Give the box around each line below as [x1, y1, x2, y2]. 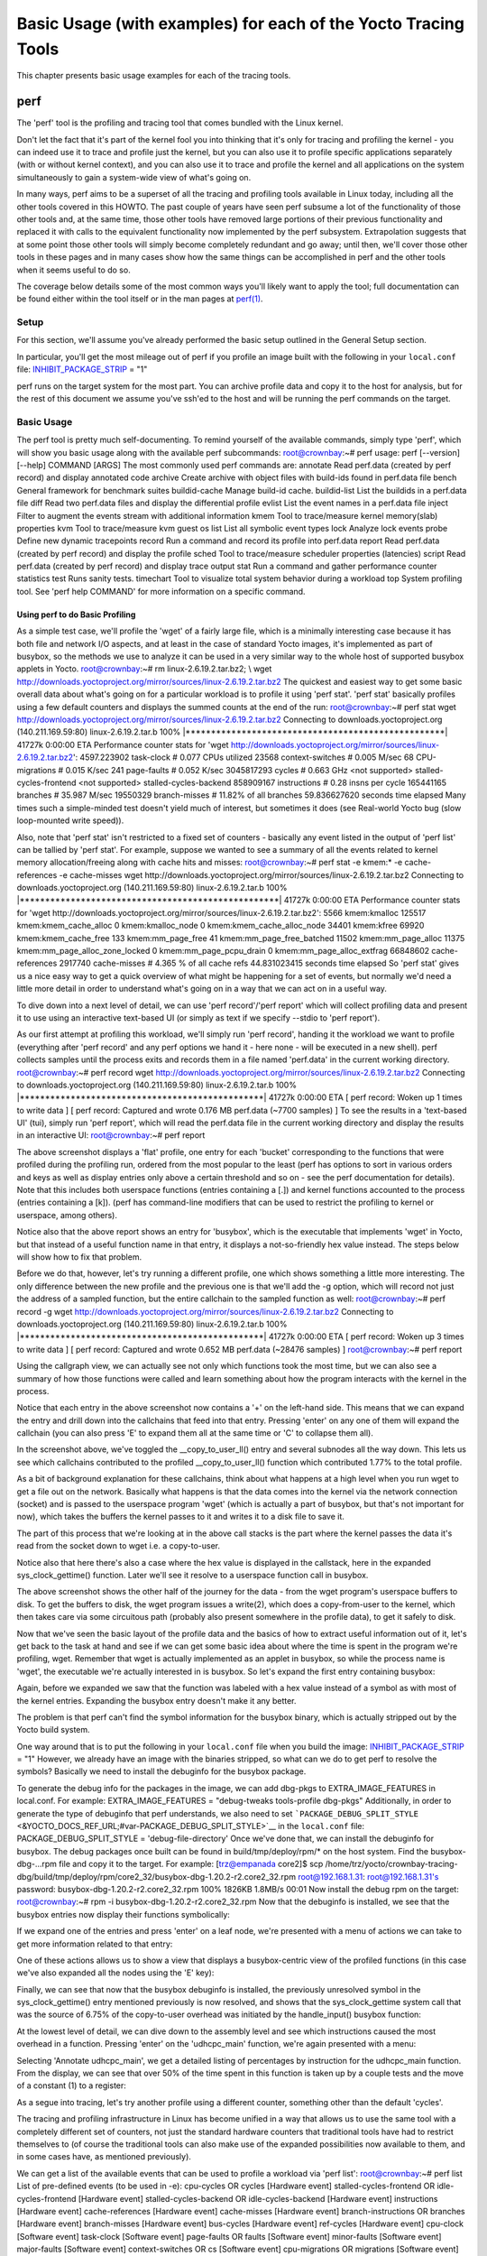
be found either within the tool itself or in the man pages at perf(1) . [16, 293, 263, 304]
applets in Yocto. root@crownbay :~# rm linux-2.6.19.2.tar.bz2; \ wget [16, 663, 272, 674]
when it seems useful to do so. [16, 264, 131, 275]
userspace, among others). [16, 1209, 117, 1220]
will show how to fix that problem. [16, 1252, 142, 1262]
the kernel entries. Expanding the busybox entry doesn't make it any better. [16, 1695, 297, 1706]
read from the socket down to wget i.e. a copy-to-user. [16, 1540, 221, 1551]
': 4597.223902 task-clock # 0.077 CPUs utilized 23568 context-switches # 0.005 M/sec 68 [72, 752, 415, 763]
